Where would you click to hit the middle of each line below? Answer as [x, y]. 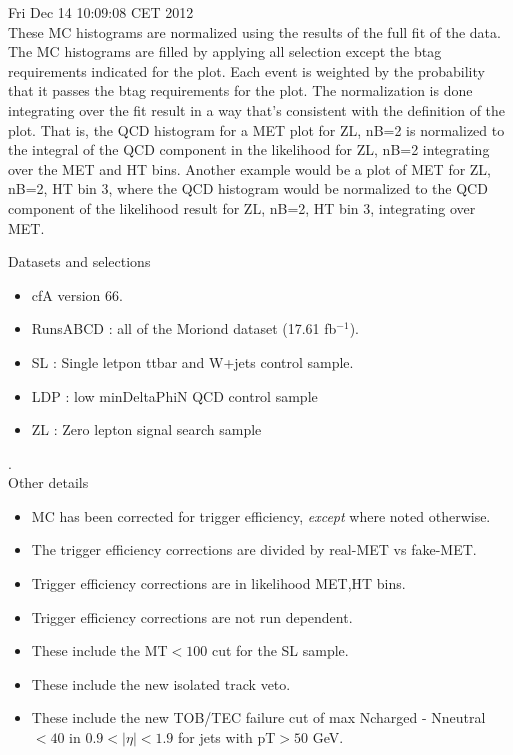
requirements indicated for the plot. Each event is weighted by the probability [246, 70]
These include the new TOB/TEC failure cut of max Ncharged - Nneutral [258, 717]
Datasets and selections [79, 261]
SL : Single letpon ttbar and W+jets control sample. [192, 361]
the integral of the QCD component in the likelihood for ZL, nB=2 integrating [249, 149]
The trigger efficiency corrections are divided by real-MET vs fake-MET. [254, 549]
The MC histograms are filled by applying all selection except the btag [225, 51]
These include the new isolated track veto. [161, 683]
